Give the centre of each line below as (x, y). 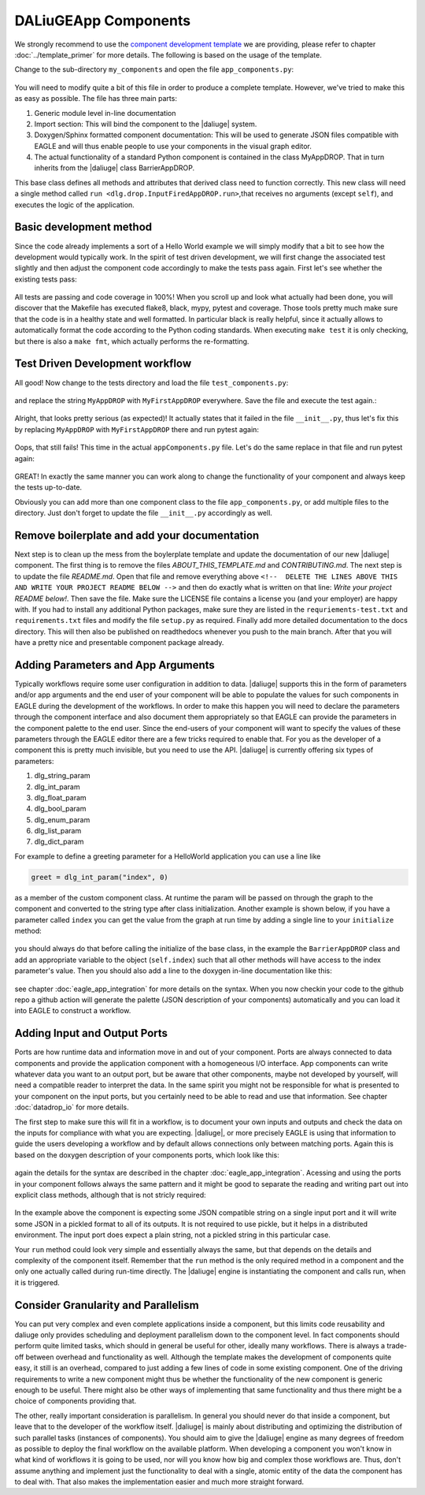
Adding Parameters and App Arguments (115, 665)
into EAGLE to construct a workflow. (73, 1011)
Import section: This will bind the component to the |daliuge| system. (146, 124)
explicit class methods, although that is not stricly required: (110, 1195)
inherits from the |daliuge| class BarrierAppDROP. (115, 168)
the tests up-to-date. (48, 487)
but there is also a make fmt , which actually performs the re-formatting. (132, 341)
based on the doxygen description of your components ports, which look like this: (147, 1154)
